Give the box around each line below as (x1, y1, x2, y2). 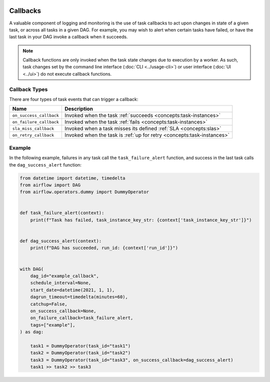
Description (64, 105, 93, 112)
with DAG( (19, 266, 44, 272)
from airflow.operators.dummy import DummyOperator (19, 189, 149, 195)
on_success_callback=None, (30, 308, 97, 313)
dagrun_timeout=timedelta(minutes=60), (30, 294, 128, 300)
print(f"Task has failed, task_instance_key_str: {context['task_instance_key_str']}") (30, 217, 252, 222)
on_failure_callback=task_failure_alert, (30, 315, 133, 321)
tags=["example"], (30, 322, 75, 327)
